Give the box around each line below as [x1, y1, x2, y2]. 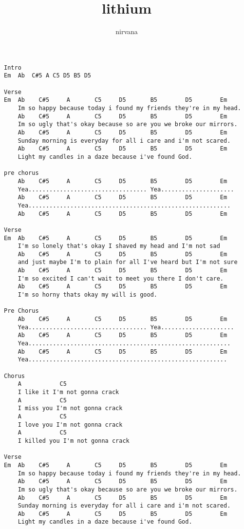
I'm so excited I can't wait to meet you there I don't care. [18, 275, 224, 282]
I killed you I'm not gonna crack [18, 437, 130, 444]
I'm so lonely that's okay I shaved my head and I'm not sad [18, 243, 220, 250]
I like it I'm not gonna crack [18, 388, 119, 396]
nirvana [115, 26, 138, 37]
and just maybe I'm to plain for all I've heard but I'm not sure [18, 259, 238, 266]
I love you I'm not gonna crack [18, 421, 123, 428]
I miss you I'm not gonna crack [18, 405, 123, 412]
